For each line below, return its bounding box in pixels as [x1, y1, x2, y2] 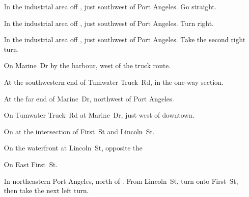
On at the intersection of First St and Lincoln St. [4, 126, 155, 136]
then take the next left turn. [4, 185, 89, 196]
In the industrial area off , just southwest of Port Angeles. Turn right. [4, 18, 214, 28]
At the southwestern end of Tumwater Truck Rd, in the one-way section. [4, 76, 223, 87]
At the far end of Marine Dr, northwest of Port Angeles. [4, 93, 174, 103]
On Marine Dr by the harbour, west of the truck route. [4, 60, 171, 71]
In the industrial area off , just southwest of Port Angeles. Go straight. [4, 1, 217, 11]
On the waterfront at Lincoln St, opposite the [4, 143, 142, 153]
